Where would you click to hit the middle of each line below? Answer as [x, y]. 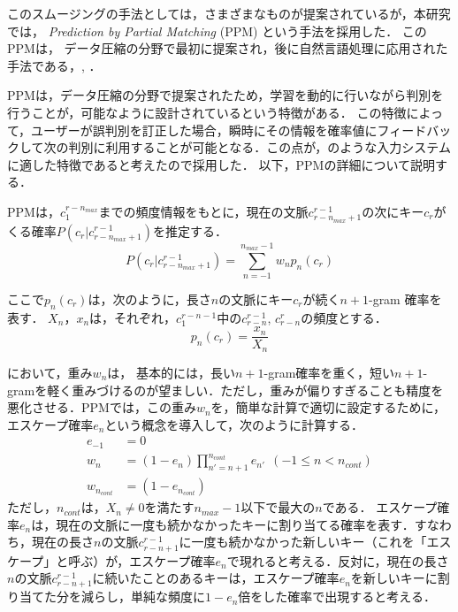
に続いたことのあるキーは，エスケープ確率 [216, 578]
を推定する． [190, 230]
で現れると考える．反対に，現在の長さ [338, 560]
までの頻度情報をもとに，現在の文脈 [203, 211]
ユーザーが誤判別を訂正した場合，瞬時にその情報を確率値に [204, 130]
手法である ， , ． [54, 65]
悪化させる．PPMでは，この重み [102, 407]
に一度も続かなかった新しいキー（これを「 [303, 542]
